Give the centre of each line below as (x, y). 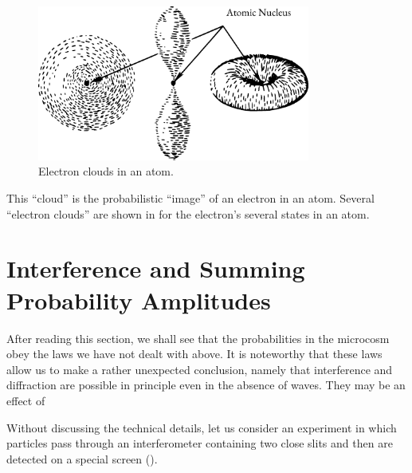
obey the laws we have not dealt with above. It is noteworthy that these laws (194, 354)
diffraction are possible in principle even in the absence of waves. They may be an (206, 385)
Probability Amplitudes (139, 300)
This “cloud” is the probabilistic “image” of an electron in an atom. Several (190, 198)
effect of (26, 400)
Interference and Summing (156, 268)
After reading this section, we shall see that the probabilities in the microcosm (198, 338)
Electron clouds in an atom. (106, 171)
